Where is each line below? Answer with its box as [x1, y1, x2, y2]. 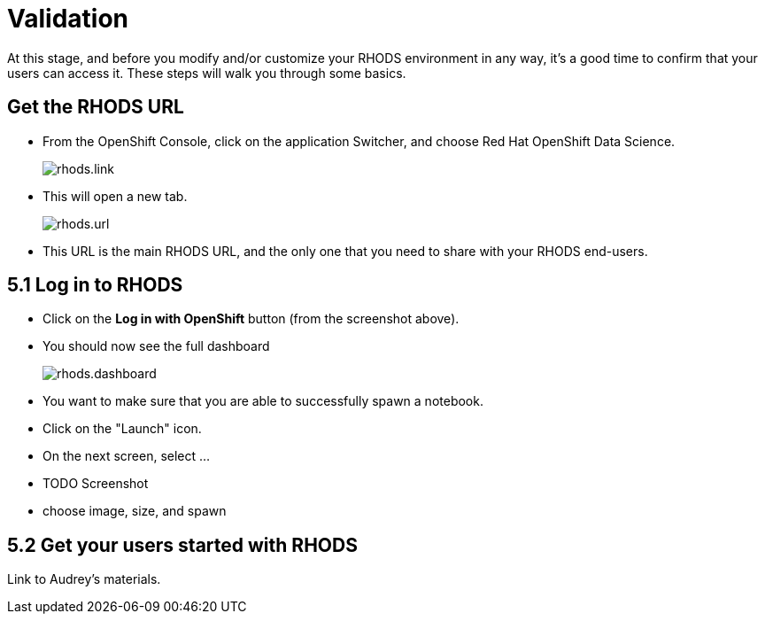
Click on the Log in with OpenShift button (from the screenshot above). [42, 311, 460, 327]
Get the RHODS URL [7, 96, 184, 119]
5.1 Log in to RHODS [7, 274, 183, 297]
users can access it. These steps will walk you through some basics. [7, 65, 406, 81]
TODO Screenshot [42, 476, 149, 492]
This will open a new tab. [42, 188, 188, 204]
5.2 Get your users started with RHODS [7, 533, 358, 556]
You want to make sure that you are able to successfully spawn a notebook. [42, 393, 483, 409]
